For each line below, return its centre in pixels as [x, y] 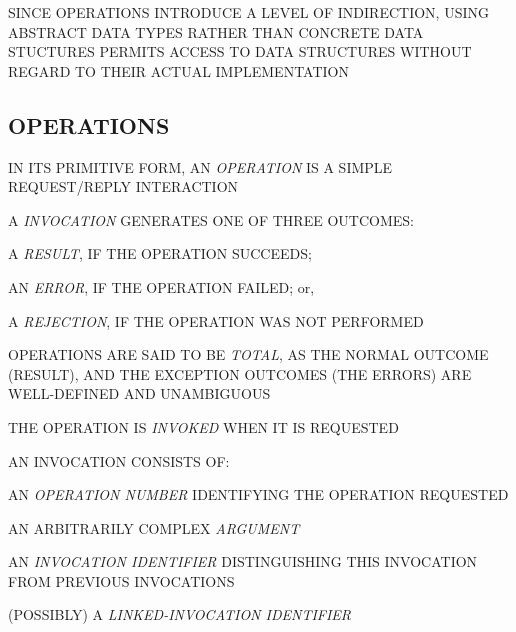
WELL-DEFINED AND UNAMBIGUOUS [139, 393]
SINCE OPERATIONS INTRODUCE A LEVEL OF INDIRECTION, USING [248, 12]
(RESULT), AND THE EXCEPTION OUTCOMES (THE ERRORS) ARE [240, 373]
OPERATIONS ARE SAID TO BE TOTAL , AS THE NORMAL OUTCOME [248, 354]
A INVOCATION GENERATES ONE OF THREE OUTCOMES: [211, 219]
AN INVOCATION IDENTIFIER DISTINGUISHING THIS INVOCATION [243, 561]
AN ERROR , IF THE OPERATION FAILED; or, [161, 286]
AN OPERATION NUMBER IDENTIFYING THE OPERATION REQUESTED [258, 494]
